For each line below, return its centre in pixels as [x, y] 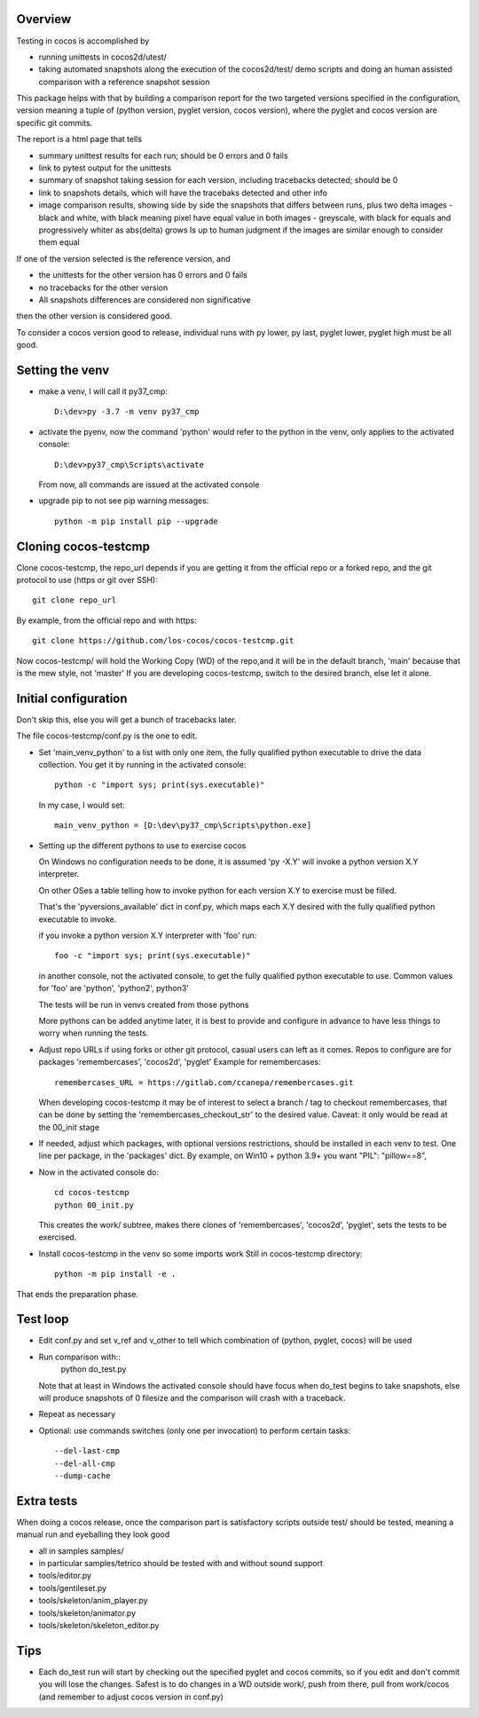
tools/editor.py [65, 1576]
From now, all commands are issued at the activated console [149, 484]
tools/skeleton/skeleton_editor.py [99, 1626]
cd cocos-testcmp [92, 1193]
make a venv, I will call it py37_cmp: [103, 391]
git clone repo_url [75, 600]
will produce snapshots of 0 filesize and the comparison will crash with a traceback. [192, 1398]
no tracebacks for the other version [103, 287]
